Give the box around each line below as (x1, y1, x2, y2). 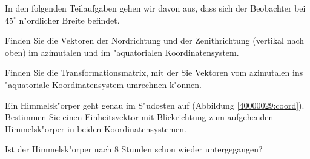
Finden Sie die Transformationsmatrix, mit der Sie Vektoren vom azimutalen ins (5, 66, 303, 79)
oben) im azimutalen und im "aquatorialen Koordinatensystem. (5, 46, 239, 58)
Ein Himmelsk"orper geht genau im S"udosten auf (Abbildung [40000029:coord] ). (5, 98, 305, 111)
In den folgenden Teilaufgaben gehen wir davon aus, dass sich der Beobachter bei (5, 2, 306, 14)
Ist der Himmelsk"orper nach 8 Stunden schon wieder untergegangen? (5, 143, 263, 155)
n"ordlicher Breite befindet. (19, 13, 120, 26)
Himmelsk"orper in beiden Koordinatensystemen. (5, 122, 186, 135)
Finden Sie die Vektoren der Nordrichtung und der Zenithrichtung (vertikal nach (5, 34, 305, 47)
